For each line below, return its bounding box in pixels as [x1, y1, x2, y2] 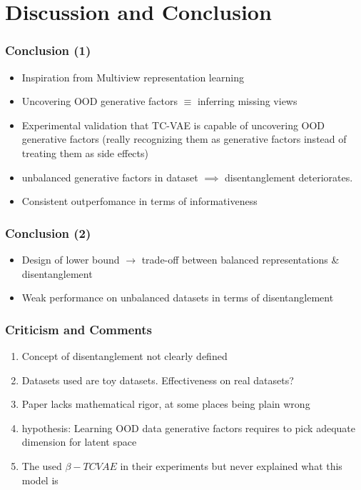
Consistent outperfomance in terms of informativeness [21, 194, 258, 209]
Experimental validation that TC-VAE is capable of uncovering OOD [21, 117, 325, 132]
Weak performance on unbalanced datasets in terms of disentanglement [21, 290, 334, 305]
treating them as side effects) [21, 145, 148, 160]
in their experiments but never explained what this [120, 458, 342, 473]
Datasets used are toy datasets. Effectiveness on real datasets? [21, 372, 294, 387]
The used [21, 458, 62, 473]
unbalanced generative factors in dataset [21, 169, 198, 184]
